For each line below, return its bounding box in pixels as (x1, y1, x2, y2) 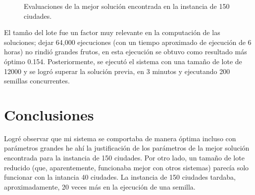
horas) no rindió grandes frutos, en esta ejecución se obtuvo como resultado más (4, 46, 247, 57)
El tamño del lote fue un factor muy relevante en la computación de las (4, 27, 220, 38)
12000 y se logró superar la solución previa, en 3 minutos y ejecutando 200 (4, 66, 230, 76)
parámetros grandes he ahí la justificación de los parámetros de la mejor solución (4, 143, 250, 153)
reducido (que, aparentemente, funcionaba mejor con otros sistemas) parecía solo (4, 162, 249, 172)
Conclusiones (4, 104, 94, 124)
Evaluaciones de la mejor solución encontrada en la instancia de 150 (24, 1, 230, 11)
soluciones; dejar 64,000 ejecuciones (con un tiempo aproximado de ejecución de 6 (4, 37, 252, 47)
